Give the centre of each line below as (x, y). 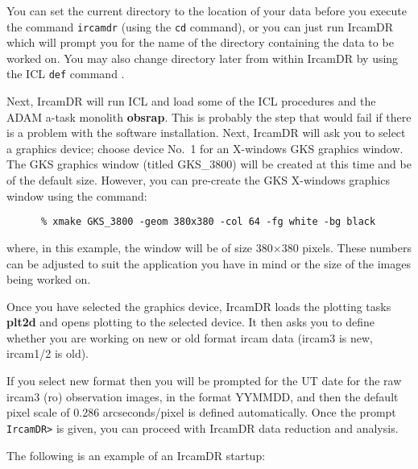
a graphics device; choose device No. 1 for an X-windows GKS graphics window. (205, 148)
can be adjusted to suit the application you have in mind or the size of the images (209, 263)
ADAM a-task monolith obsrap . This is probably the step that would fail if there (209, 116)
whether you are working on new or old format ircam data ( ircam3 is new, (190, 337)
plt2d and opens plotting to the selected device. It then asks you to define (190, 322)
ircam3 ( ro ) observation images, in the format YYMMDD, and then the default (203, 396)
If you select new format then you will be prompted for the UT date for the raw (204, 381)
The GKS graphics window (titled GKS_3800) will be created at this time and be (209, 164)
